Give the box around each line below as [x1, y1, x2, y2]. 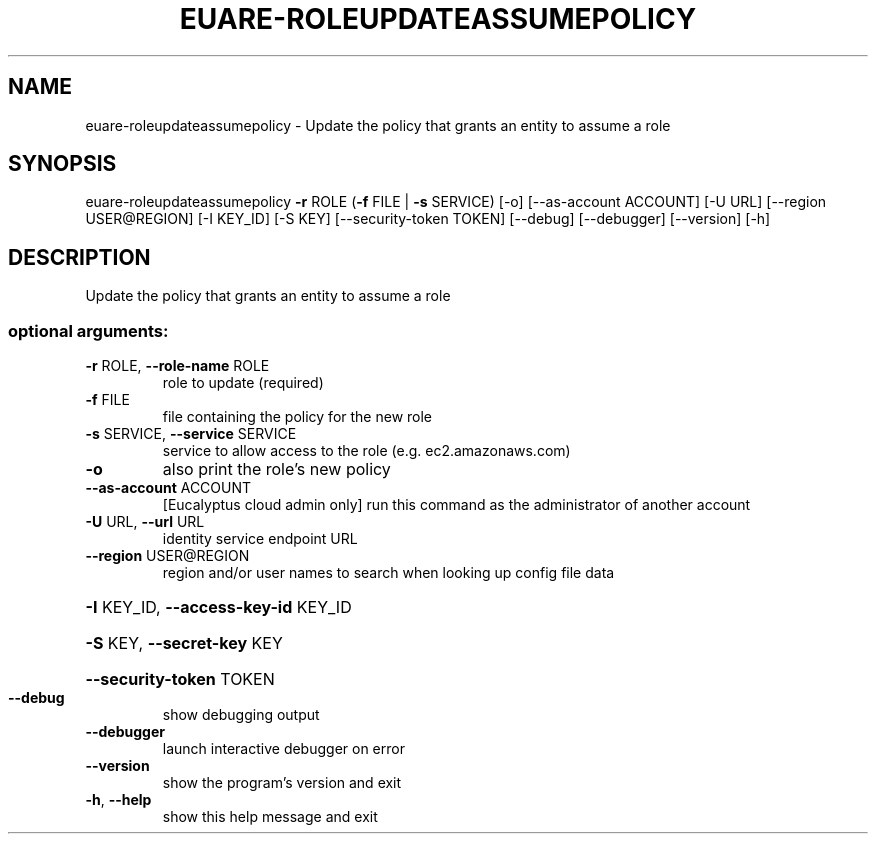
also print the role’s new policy [162, 459, 391, 480]
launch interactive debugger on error [162, 740, 405, 758]
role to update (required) [162, 374, 324, 392]
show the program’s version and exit [162, 774, 402, 792]
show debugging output [162, 706, 320, 724]
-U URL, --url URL [85, 513, 205, 531]
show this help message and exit [162, 808, 378, 826]
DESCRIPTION [8, 244, 151, 270]
